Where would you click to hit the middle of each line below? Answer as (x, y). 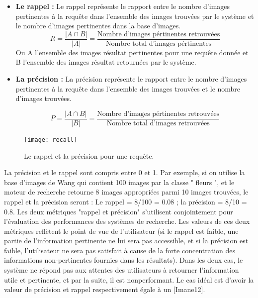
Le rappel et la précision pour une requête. (89, 155)
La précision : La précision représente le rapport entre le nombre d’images (131, 79)
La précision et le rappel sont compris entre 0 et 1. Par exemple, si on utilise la (125, 172)
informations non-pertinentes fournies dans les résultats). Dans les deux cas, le (124, 260)
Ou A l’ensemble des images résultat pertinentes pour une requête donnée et (132, 52)
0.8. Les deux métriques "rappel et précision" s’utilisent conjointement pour (119, 211)
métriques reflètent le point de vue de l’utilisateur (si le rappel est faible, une (121, 231)
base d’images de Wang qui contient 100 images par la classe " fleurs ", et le (119, 182)
